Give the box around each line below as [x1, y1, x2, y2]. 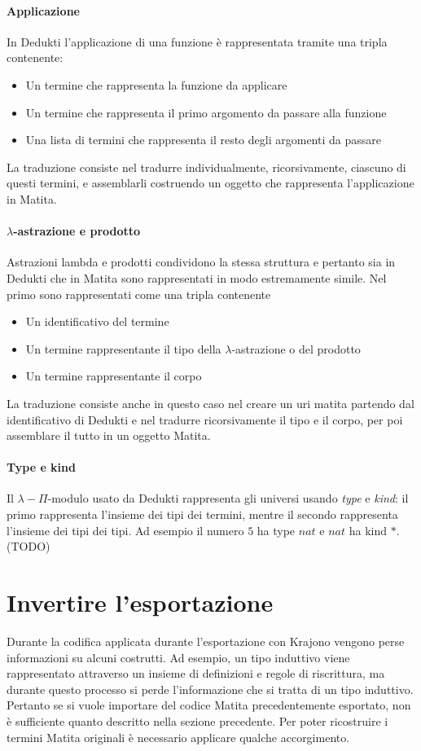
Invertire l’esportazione [7, 586, 274, 619]
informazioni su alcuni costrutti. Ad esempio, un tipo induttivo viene [7, 648, 350, 665]
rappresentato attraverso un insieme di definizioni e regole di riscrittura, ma [7, 665, 385, 682]
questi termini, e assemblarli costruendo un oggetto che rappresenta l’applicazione [7, 174, 414, 191]
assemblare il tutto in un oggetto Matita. [7, 427, 211, 444]
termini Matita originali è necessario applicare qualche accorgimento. [7, 728, 350, 745]
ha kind [349, 521, 388, 538]
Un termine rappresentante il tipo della [25, 340, 221, 357]
